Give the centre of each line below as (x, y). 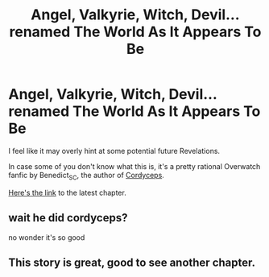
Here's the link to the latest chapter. (67, 192)
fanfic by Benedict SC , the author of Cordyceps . (87, 176)
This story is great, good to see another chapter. (132, 262)
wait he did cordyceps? (68, 218)
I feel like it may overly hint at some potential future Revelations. (114, 151)
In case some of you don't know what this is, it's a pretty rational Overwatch (134, 166)
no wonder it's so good (47, 237)
